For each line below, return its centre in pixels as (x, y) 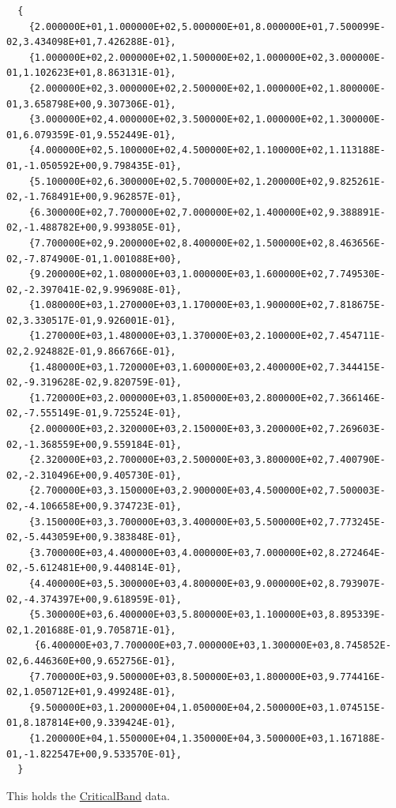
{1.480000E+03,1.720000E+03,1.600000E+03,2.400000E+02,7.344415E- (207, 367)
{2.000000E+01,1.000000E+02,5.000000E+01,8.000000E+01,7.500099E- (207, 26)
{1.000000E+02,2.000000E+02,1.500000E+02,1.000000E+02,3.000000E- (207, 57)
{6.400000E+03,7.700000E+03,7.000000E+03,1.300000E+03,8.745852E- (213, 646)
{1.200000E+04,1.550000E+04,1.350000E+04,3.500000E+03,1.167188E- (207, 738)
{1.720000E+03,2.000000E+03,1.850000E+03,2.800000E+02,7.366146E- (207, 398)
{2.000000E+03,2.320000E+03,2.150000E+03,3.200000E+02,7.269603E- (207, 429)
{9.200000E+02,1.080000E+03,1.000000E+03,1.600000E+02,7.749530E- (207, 274)
